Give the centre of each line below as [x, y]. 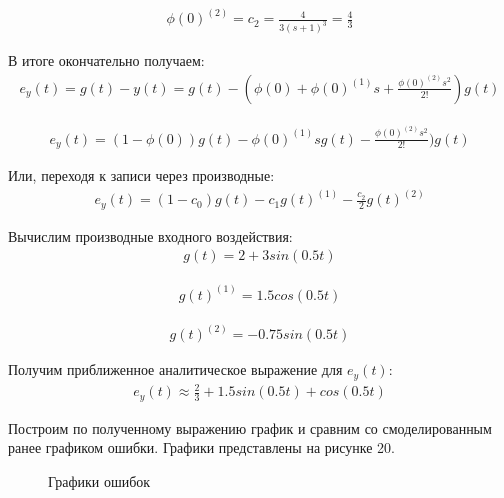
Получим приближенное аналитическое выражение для [175, 369]
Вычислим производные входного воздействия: [150, 235]
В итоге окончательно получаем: [106, 60]
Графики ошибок [99, 480]
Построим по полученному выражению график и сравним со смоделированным [250, 427]
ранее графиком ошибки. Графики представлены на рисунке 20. [201, 447]
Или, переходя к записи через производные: [141, 175]
